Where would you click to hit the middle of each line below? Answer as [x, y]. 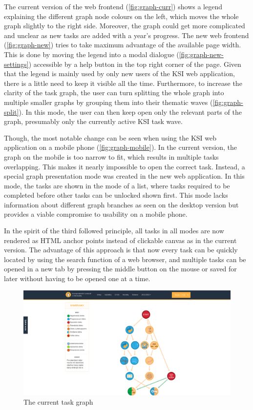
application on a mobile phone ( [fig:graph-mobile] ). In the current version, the [121, 147]
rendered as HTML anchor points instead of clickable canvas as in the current [120, 240]
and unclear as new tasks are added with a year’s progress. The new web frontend [126, 35]
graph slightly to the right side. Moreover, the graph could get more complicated [125, 26]
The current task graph [58, 402]
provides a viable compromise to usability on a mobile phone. [96, 214]
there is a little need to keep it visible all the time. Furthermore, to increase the [123, 83]
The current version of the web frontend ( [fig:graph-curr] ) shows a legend [113, 6]
